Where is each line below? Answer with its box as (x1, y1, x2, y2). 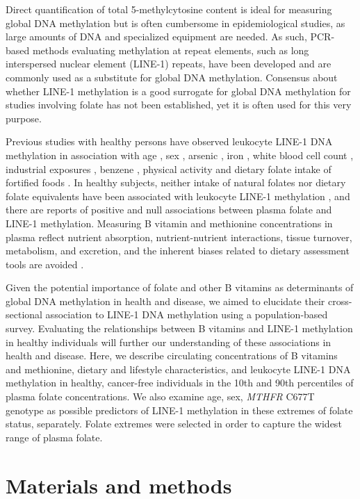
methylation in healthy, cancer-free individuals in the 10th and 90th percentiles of (6, 375, 354, 390)
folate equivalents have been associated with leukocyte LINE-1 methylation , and (6, 188, 350, 203)
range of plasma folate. (6, 430, 103, 444)
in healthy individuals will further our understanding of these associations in (6, 334, 332, 349)
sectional (6, 307, 42, 322)
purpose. (6, 111, 42, 125)
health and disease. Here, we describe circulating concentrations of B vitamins (6, 348, 338, 363)
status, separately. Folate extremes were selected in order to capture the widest (6, 416, 342, 431)
